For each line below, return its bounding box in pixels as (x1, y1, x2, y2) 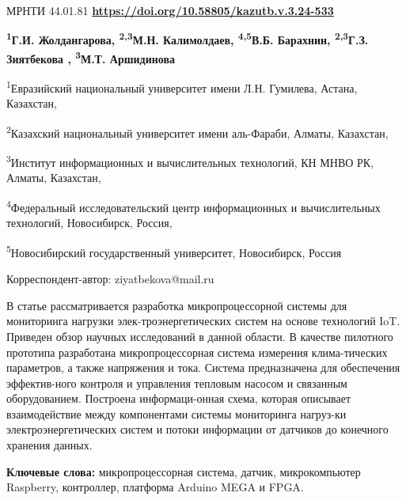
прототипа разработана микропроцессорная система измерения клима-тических (6, 343, 388, 360)
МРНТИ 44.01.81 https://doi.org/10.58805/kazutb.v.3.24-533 (6, 2, 334, 18)
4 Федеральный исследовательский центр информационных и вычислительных (6, 197, 381, 215)
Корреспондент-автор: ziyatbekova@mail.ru (6, 271, 214, 287)
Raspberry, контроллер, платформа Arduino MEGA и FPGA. (6, 479, 304, 495)
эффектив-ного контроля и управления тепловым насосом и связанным (6, 374, 347, 391)
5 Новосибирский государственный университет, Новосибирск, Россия (6, 241, 342, 260)
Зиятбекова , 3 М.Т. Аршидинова (6, 47, 175, 66)
